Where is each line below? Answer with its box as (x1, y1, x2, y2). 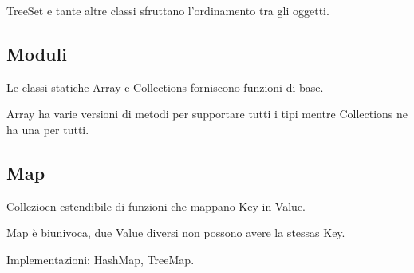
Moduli (6, 41, 67, 65)
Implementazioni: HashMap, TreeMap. (6, 251, 195, 267)
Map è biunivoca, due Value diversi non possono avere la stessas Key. (6, 224, 345, 241)
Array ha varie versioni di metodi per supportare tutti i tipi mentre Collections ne (6, 105, 408, 122)
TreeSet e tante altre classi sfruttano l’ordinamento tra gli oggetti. (6, 2, 329, 18)
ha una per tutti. (6, 121, 89, 137)
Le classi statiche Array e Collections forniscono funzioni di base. (6, 78, 324, 95)
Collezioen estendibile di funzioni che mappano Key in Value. (6, 197, 306, 214)
